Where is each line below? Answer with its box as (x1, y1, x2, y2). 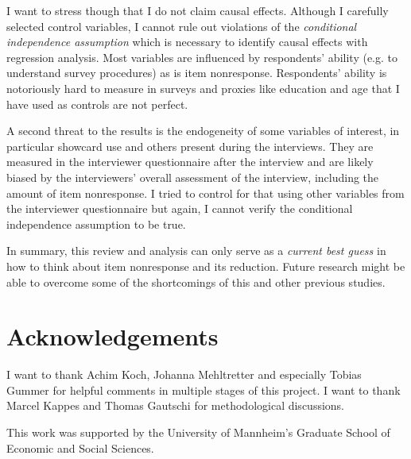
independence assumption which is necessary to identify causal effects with (6, 33, 368, 50)
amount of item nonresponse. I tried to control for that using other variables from (6, 184, 405, 201)
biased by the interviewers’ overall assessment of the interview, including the (6, 168, 379, 185)
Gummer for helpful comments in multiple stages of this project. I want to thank (6, 381, 401, 398)
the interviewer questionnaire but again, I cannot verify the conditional (6, 200, 353, 217)
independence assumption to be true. (6, 215, 186, 232)
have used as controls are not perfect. (6, 95, 188, 112)
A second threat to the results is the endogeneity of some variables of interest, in (6, 122, 400, 139)
